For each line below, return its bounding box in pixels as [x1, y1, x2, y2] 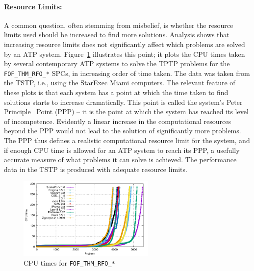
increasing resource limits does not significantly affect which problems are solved [4, 39, 245, 49]
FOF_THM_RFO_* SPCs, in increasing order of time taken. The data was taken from [4, 68, 250, 78]
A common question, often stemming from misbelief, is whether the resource [4, 20, 233, 30]
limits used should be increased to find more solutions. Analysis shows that [4, 29, 229, 40]
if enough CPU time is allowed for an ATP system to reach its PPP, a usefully [4, 145, 240, 155]
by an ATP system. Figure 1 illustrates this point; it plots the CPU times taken [4, 49, 245, 59]
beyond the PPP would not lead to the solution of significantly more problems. [4, 125, 241, 136]
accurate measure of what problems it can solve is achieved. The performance [4, 154, 237, 165]
